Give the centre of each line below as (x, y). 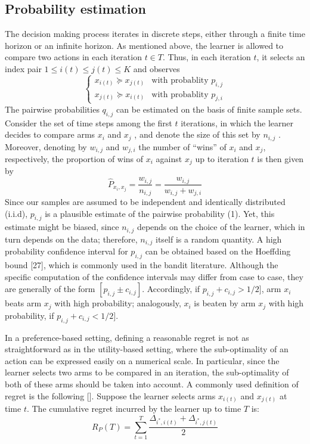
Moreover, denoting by (46, 146)
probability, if (30, 315)
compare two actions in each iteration (73, 57)
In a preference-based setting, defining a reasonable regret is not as (127, 337)
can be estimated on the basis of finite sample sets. (209, 109)
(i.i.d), (16, 213)
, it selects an (281, 57)
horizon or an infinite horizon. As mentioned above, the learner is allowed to (144, 45)
